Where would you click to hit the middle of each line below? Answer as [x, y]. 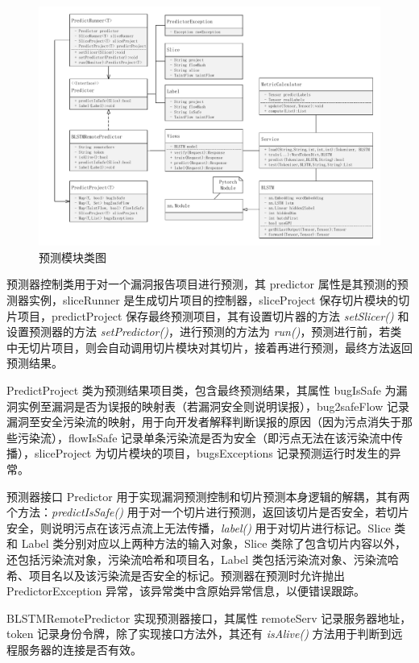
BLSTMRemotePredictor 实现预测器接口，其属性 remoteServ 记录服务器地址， [209, 617]
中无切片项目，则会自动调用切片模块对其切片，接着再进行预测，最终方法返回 [209, 347]
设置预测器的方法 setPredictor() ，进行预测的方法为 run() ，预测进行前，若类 [204, 331]
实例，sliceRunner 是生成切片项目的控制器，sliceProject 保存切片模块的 [214, 300]
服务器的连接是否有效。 [79, 649]
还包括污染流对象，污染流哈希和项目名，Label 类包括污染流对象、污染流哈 [203, 559]
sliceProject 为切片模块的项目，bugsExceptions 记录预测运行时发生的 [212, 453]
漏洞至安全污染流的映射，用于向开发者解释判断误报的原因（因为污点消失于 [204, 422]
